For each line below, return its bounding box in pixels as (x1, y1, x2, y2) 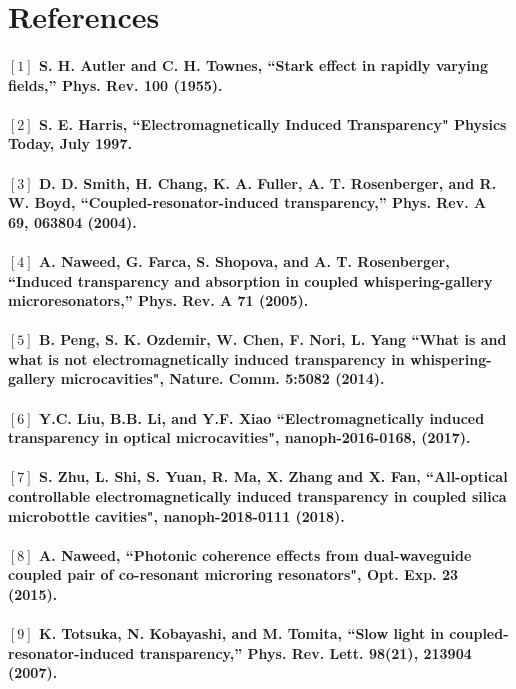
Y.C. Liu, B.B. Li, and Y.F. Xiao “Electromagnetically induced (39, 407, 485, 428)
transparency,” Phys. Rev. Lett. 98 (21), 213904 (139, 642, 472, 663)
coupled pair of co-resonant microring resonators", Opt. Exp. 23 (8, 564, 459, 585)
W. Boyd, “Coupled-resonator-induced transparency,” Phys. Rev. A (8, 192, 487, 213)
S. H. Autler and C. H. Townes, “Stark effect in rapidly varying (39, 54, 488, 75)
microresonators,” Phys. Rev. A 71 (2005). (8, 290, 309, 311)
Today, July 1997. (8, 133, 132, 154)
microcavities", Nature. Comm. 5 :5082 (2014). (60, 368, 385, 389)
